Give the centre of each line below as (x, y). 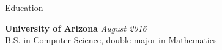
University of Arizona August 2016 (76, 28)
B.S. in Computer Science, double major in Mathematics (111, 40)
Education (24, 7)
